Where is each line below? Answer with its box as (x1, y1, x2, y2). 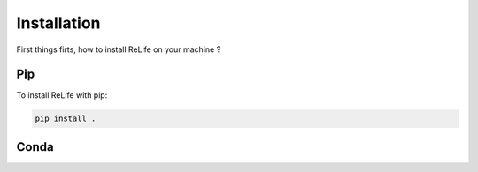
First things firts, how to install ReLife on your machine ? (16, 44, 221, 55)
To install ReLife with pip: (16, 90, 108, 101)
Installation (16, 13, 101, 33)
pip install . (35, 114, 96, 123)
